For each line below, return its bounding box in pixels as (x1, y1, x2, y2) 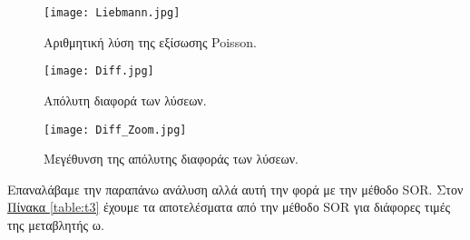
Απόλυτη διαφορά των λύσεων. (44, 90, 207, 109)
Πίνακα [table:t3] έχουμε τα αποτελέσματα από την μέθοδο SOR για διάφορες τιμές (7, 197, 451, 216)
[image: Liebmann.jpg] (44, 6, 181, 19)
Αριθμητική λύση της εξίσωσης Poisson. (44, 32, 257, 51)
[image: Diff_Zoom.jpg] (44, 123, 187, 136)
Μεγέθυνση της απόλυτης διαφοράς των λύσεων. (44, 149, 299, 168)
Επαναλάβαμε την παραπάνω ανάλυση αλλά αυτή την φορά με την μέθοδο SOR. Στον (7, 179, 464, 198)
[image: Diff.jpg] (44, 65, 154, 78)
